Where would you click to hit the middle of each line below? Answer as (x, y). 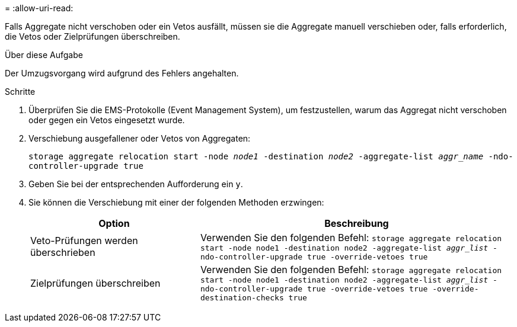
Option (114, 223)
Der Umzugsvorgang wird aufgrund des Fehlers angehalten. (122, 73)
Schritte (20, 92)
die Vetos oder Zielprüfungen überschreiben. (92, 36)
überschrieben (63, 252)
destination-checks (242, 298)
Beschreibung (357, 223)
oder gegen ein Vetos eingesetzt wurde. (107, 120)
